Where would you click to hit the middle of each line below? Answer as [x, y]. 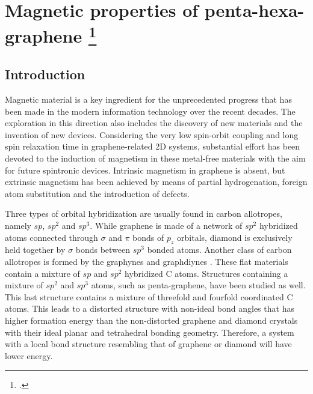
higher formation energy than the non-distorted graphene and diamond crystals [151, 320]
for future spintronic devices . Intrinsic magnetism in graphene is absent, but [145, 170]
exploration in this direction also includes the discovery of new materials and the [154, 123]
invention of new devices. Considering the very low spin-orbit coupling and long [152, 134]
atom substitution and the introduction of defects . [97, 193]
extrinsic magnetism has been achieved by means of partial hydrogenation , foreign [156, 182]
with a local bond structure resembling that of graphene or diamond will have [148, 344]
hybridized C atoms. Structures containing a [206, 273]
